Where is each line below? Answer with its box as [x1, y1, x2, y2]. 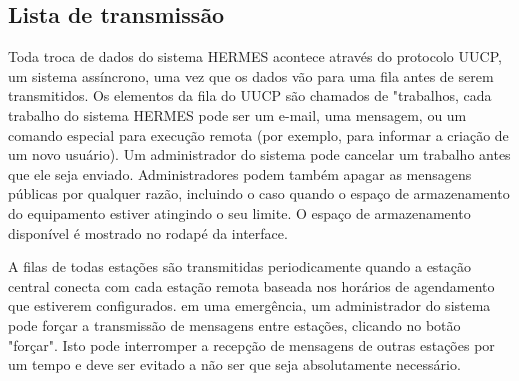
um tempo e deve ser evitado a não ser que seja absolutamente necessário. [8, 354, 461, 375]
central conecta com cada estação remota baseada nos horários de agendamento [8, 275, 495, 296]
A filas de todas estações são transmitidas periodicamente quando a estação [8, 256, 472, 277]
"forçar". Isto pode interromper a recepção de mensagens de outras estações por [8, 334, 495, 355]
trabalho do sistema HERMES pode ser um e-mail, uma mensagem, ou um [8, 104, 467, 125]
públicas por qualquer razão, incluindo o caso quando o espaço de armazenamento [8, 183, 510, 204]
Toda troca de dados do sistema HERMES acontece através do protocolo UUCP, [8, 46, 502, 67]
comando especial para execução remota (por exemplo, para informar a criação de [8, 124, 509, 145]
